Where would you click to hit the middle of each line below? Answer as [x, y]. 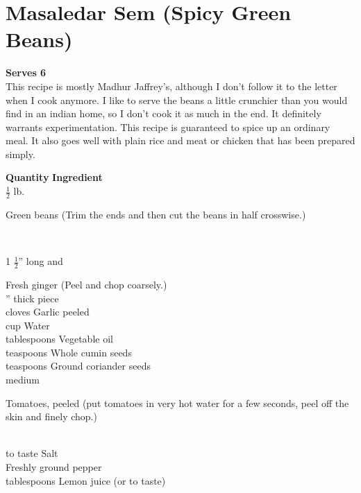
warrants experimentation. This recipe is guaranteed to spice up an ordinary [168, 127]
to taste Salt [32, 453]
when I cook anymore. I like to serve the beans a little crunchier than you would [177, 100]
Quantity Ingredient [54, 177]
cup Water [28, 325]
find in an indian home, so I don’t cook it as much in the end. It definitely [163, 113]
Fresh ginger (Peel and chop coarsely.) [86, 284]
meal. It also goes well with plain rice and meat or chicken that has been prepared [180, 140]
